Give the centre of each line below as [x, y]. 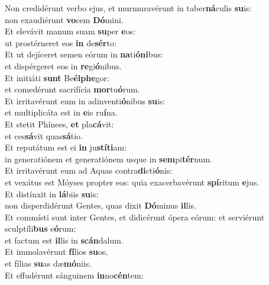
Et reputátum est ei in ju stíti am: [66, 147]
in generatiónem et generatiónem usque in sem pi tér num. [108, 158]
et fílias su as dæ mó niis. [48, 263]
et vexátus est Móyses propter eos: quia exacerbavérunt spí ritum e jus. [132, 182]
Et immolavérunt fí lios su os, [56, 252]
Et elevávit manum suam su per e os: [70, 31]
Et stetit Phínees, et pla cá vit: [59, 124]
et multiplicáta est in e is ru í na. [61, 112]
